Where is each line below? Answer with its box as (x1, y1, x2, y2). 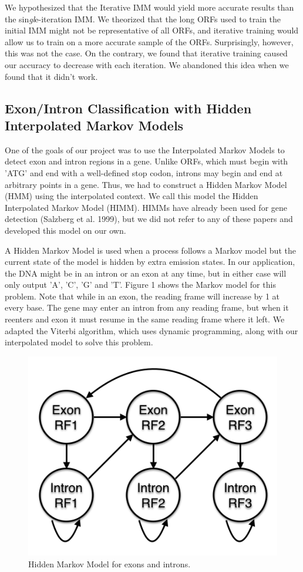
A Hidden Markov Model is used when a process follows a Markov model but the (5, 244, 296, 256)
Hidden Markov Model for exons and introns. (28, 557, 191, 570)
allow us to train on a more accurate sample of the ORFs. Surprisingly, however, (5, 35, 294, 48)
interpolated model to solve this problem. (5, 336, 153, 348)
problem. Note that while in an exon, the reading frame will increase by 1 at (5, 290, 280, 302)
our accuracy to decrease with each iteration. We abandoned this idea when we (5, 58, 289, 70)
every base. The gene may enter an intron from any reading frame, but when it (5, 301, 289, 314)
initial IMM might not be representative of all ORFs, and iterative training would (5, 24, 299, 36)
